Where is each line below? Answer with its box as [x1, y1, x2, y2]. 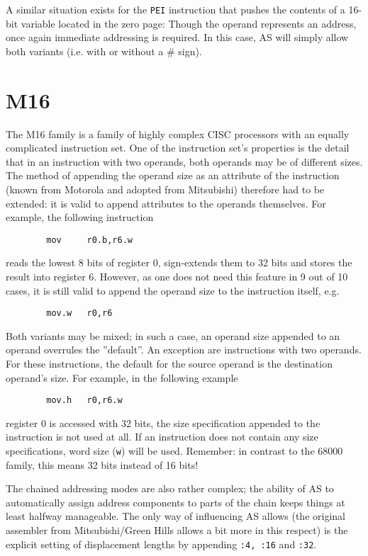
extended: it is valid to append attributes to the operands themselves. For [6, 195, 326, 210]
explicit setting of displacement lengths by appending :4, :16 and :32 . [6, 536, 317, 551]
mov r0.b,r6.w [46, 234, 133, 245]
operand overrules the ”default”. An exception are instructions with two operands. [6, 342, 362, 357]
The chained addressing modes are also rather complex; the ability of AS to [6, 481, 334, 496]
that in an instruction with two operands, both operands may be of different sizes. [6, 154, 363, 169]
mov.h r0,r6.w [46, 395, 123, 406]
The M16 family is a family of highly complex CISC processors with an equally [6, 126, 350, 141]
